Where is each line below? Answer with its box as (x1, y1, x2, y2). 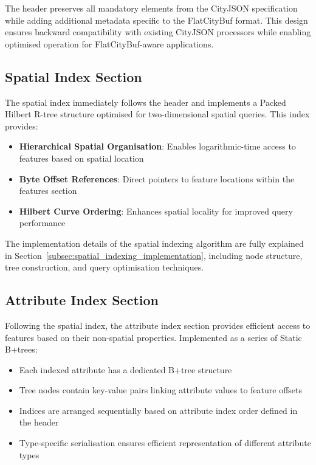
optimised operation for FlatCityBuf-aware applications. (5, 37, 214, 50)
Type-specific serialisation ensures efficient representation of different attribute (19, 436, 311, 449)
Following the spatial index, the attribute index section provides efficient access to (5, 319, 311, 331)
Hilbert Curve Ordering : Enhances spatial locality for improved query (19, 204, 293, 217)
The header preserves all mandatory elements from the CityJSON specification (5, 2, 298, 14)
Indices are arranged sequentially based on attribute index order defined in (19, 404, 298, 416)
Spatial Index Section (5, 67, 142, 86)
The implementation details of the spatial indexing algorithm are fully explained (5, 236, 304, 249)
